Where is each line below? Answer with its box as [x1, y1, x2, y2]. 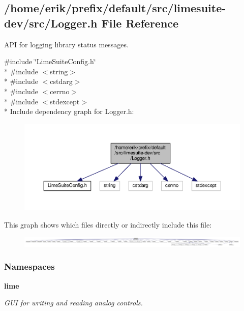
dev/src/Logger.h [4, 15, 98, 31]
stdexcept [50, 96, 80, 106]
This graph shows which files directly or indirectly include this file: [4, 219, 212, 230]
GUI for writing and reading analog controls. [4, 297, 143, 308]
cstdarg [50, 76, 73, 87]
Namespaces [4, 260, 55, 273]
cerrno [50, 86, 70, 96]
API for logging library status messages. [4, 39, 129, 49]
